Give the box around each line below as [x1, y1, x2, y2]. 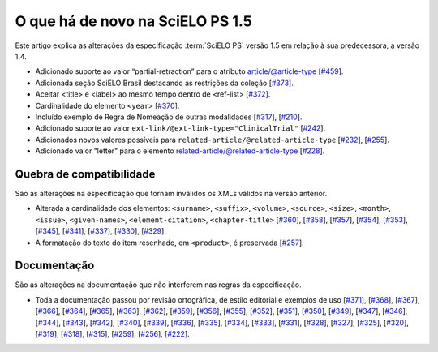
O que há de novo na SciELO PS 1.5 [15, 12, 252, 30]
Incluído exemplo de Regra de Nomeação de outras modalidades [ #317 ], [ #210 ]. [35, 112, 303, 122]
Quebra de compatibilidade [15, 167, 156, 181]
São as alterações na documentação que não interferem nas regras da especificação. [15, 280, 302, 290]
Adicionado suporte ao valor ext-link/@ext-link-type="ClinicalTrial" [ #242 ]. [35, 123, 326, 133]
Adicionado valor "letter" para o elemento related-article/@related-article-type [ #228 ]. [35, 146, 325, 156]
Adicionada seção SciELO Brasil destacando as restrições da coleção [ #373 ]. [35, 78, 294, 88]
